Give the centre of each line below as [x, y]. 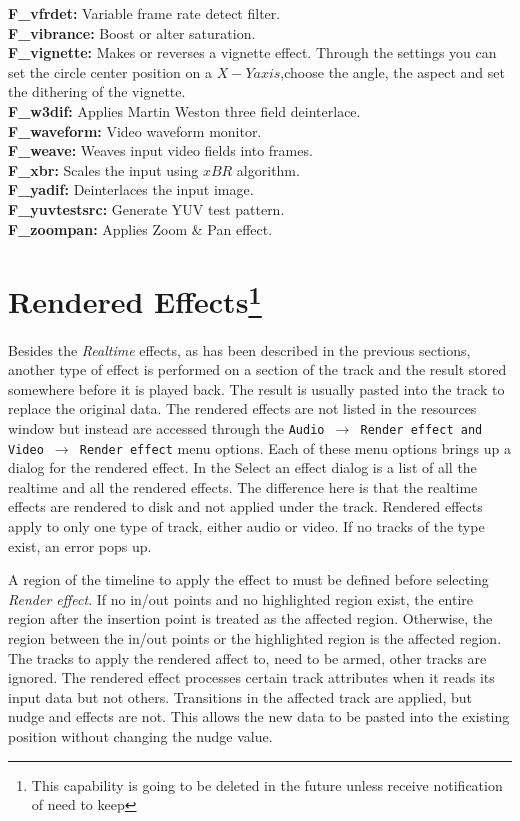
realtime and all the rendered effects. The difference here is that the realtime [243, 486]
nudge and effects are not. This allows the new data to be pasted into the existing [259, 716]
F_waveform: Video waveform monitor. [135, 130]
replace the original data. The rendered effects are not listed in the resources [242, 408]
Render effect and [421, 429]
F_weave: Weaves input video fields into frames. [160, 150]
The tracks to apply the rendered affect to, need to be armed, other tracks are [247, 657]
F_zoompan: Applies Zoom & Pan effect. [140, 228]
